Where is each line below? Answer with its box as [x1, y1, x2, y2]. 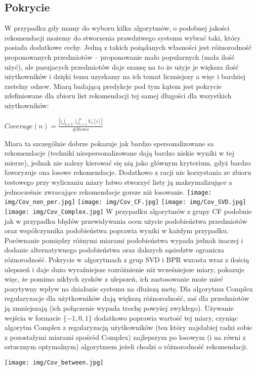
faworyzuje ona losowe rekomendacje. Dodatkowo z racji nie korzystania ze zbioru [4, 167, 252, 177]
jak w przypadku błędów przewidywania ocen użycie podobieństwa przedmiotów [4, 215, 248, 226]
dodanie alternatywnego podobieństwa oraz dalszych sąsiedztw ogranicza [4, 245, 224, 255]
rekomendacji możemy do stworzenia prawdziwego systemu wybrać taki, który [4, 32, 241, 42]
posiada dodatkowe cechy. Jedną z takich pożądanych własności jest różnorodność [4, 42, 252, 52]
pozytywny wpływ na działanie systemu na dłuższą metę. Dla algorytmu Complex [4, 283, 253, 293]
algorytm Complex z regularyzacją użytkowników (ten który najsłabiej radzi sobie [4, 322, 253, 332]
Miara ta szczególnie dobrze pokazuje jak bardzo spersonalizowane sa [4, 138, 214, 148]
